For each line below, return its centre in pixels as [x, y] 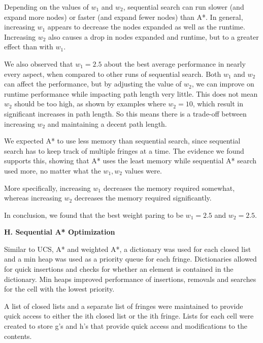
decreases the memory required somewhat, [169, 188]
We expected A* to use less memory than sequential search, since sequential [122, 141]
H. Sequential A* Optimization [60, 232]
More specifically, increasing [47, 188]
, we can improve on [223, 84]
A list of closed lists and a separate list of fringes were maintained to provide [124, 306]
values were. [143, 170]
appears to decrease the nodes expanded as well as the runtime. [146, 27]
